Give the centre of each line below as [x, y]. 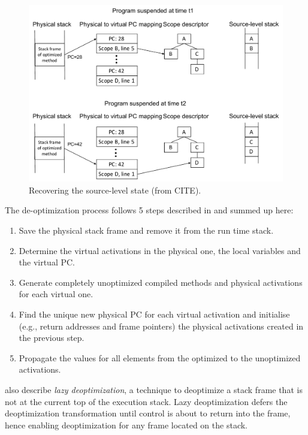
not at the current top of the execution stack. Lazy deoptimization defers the [146, 401]
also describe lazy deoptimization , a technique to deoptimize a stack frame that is [154, 389]
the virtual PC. [47, 262]
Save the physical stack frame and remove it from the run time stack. [146, 230]
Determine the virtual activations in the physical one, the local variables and [160, 250]
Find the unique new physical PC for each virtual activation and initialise [154, 314]
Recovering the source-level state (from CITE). [115, 190]
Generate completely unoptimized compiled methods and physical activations [161, 282]
